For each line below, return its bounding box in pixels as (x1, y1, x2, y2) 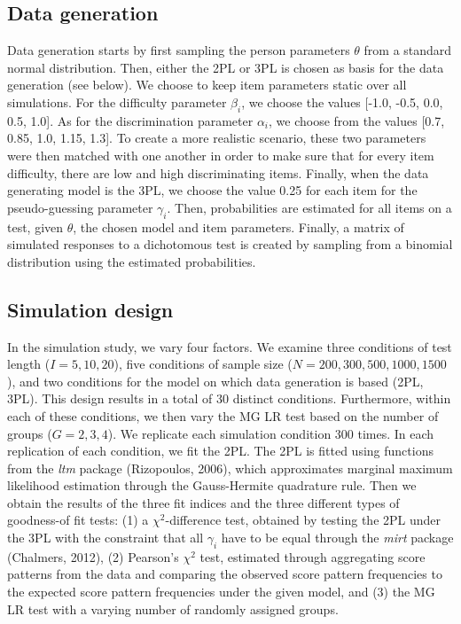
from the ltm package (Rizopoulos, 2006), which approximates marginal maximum (7, 458, 453, 477)
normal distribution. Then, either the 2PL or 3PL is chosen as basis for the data (7, 58, 444, 76)
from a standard (363, 41, 452, 59)
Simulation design (7, 295, 174, 323)
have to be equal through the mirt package (221, 528, 454, 547)
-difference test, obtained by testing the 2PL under (165, 511, 441, 529)
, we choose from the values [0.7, (269, 111, 445, 129)
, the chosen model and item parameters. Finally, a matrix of (73, 217, 404, 236)
